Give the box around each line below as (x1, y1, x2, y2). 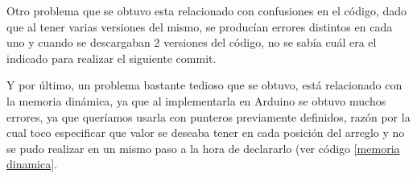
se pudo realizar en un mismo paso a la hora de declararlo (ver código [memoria (6, 139, 400, 156)
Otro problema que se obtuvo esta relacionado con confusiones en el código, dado (6, 2, 407, 19)
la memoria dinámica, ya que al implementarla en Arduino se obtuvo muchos (6, 92, 386, 109)
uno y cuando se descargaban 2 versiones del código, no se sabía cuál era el (6, 34, 377, 51)
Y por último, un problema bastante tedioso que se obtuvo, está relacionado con (6, 77, 403, 93)
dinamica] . (6, 155, 58, 172)
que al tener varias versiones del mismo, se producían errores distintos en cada (6, 18, 393, 35)
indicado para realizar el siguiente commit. (6, 49, 217, 66)
